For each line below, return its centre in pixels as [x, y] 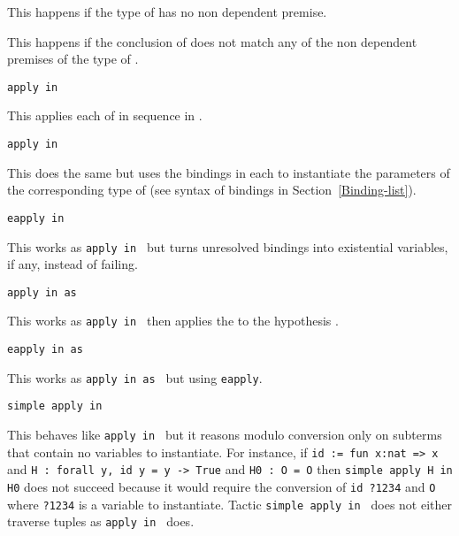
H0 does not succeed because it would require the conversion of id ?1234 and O [222, 487]
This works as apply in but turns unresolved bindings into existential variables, [228, 246]
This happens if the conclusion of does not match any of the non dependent [212, 41]
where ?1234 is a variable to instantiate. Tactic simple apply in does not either [230, 504]
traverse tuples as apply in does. [101, 521]
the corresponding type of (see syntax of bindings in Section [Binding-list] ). [212, 190]
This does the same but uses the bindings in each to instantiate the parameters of [229, 172]
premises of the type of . [73, 59]
